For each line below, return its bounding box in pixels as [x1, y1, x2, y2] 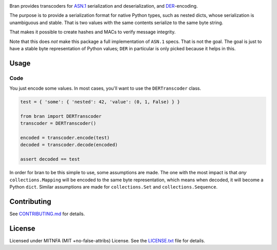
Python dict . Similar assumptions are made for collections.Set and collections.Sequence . [9, 183, 218, 190]
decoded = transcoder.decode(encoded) [20, 142, 118, 148]
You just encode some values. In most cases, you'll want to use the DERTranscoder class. [9, 85, 201, 92]
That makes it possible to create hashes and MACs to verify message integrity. [9, 29, 176, 35]
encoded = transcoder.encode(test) [20, 135, 110, 141]
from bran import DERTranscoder [20, 113, 102, 119]
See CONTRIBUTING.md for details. [9, 211, 85, 217]
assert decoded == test [20, 156, 81, 162]
